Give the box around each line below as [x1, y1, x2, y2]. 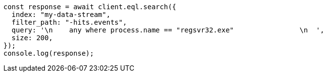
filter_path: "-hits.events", [11, 18, 127, 26]
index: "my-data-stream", [11, 11, 111, 18]
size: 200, [11, 34, 53, 42]
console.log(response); [3, 49, 94, 57]
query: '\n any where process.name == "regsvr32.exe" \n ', [11, 26, 325, 34]
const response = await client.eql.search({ [3, 3, 177, 11]
